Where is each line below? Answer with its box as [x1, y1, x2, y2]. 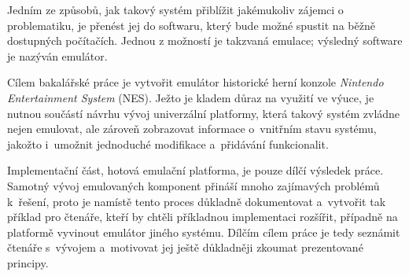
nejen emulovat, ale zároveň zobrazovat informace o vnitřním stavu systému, [7, 120, 377, 137]
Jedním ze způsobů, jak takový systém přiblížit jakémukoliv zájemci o [7, 2, 344, 17]
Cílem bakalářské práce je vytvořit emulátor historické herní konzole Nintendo [7, 74, 384, 90]
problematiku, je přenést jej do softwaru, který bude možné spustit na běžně [7, 17, 375, 33]
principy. [7, 254, 49, 270]
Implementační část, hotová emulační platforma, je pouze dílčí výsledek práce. [7, 162, 384, 178]
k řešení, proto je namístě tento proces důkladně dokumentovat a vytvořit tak [7, 193, 386, 209]
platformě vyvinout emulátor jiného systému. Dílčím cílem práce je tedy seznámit [7, 223, 400, 240]
